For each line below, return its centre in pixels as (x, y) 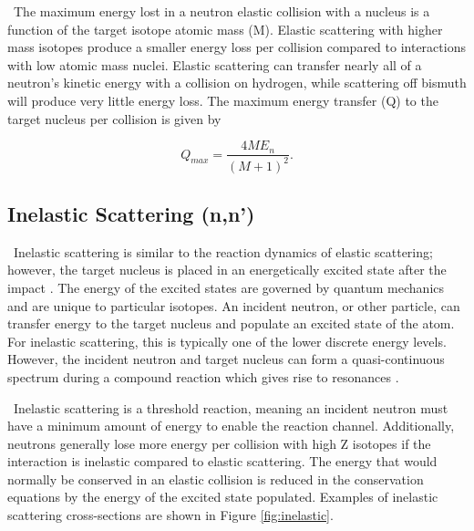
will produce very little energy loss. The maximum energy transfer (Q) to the (223, 100)
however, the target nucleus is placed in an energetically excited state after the (227, 270)
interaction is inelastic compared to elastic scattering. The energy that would (222, 461)
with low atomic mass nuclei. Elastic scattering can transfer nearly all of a (215, 64)
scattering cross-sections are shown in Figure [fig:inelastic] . (170, 515)
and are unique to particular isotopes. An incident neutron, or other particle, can (234, 305)
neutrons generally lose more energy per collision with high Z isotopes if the (219, 443)
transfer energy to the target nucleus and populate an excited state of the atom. (231, 323)
